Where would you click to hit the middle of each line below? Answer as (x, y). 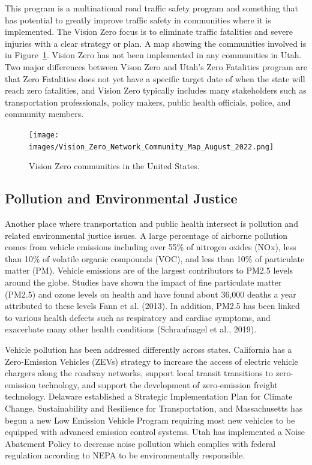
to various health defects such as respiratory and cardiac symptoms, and (138, 317)
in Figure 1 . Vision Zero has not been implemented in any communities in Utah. (153, 55)
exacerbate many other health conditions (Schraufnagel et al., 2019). (131, 329)
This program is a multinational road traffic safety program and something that (152, 8)
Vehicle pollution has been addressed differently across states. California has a (148, 349)
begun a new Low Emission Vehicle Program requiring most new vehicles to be (150, 420)
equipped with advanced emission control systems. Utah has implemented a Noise (155, 432)
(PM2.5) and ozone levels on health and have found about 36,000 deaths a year (151, 294)
